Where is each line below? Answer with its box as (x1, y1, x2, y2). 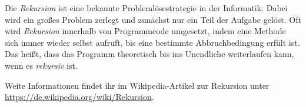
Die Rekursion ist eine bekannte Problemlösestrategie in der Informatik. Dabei (5, 2, 288, 14)
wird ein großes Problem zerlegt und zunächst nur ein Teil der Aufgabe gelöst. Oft (5, 13, 301, 25)
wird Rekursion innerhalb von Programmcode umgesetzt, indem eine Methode (5, 25, 286, 37)
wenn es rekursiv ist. (5, 59, 78, 71)
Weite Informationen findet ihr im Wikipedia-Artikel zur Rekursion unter (5, 79, 270, 91)
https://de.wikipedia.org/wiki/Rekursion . (5, 91, 154, 103)
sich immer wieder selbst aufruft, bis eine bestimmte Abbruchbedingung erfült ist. (5, 36, 300, 48)
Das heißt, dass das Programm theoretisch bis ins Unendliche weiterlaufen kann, (5, 48, 294, 60)
